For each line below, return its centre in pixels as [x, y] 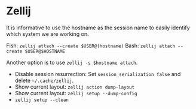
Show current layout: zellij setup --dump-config [76, 93]
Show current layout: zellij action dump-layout [75, 87]
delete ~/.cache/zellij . [44, 80]
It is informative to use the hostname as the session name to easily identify [98, 28]
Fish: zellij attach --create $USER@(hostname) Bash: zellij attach [91, 46]
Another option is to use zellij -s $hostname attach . [72, 62]
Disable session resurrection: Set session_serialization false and [98, 74]
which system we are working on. [48, 34]
